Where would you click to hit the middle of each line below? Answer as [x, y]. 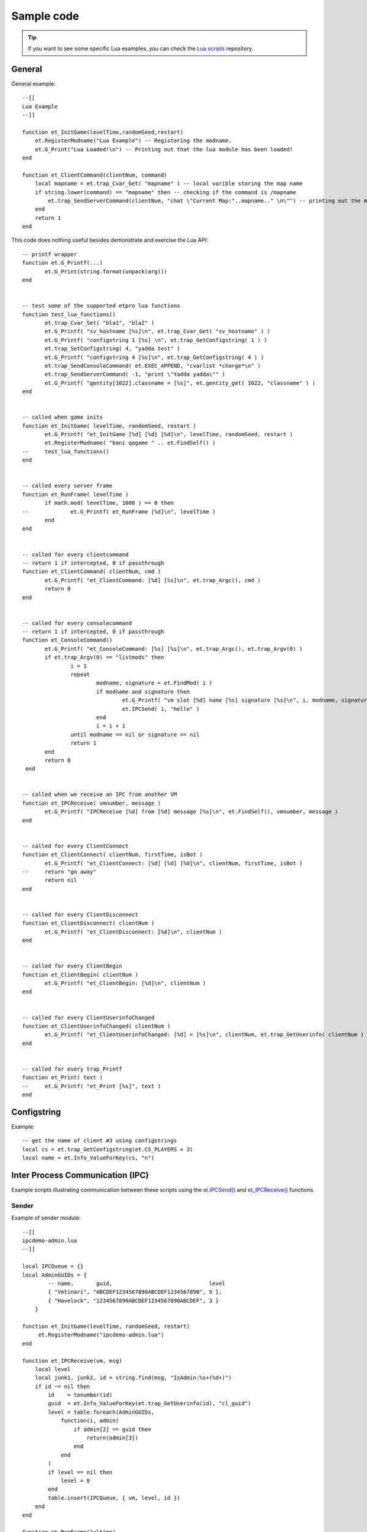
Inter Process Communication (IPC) [80, 1176]
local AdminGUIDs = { [54, 1275]
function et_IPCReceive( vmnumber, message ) [92, 803]
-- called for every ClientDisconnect [80, 914]
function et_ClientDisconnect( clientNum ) [88, 923]
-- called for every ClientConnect [76, 846]
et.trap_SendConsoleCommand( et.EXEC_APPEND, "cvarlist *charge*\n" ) [153, 366]
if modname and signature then [143, 692]
